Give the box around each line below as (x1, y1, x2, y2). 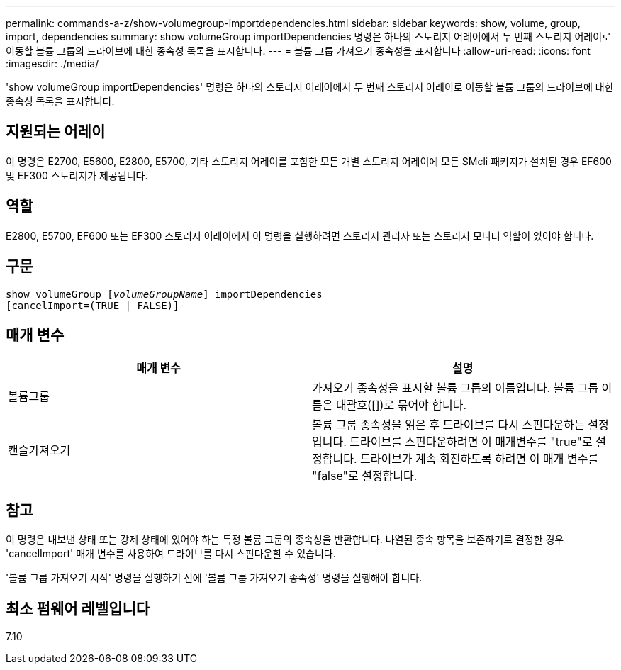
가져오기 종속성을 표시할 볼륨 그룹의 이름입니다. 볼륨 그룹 (312, 381, 599, 396)
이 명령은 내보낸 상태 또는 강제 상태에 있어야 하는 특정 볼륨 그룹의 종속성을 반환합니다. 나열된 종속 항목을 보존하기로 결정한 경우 (6, 533, 564, 546)
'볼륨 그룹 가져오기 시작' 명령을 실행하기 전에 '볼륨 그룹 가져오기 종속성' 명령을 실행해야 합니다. (6, 571, 423, 584)
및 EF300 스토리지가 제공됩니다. (6, 169, 148, 182)
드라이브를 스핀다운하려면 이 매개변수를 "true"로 (349, 435, 593, 450)
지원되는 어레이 (6, 123, 106, 141)
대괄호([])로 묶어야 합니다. (335, 398, 467, 413)
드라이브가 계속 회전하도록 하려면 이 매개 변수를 (359, 452, 599, 467)
